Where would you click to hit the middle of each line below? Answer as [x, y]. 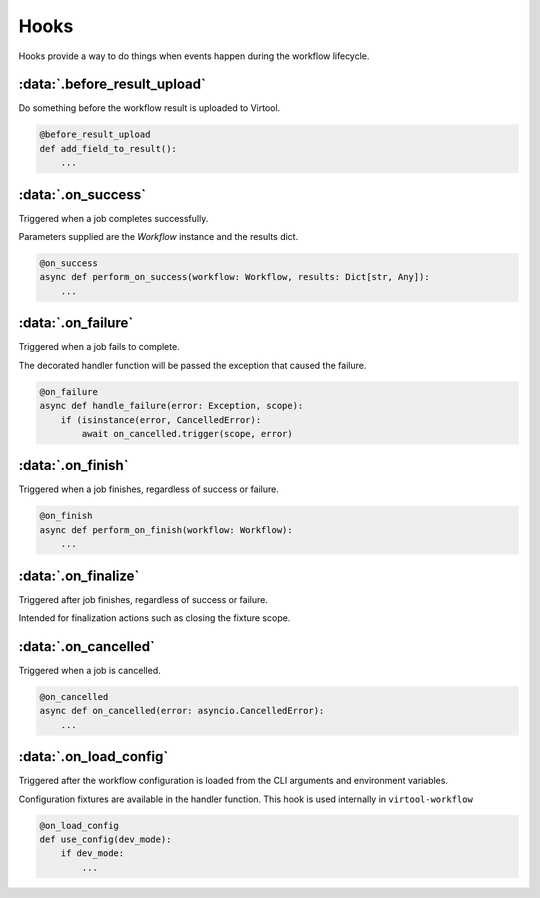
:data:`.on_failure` [76, 323]
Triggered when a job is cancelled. [89, 670]
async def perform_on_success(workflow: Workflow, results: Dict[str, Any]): [234, 277]
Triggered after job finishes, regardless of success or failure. [143, 599]
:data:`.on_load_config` [93, 756]
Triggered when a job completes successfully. [113, 218]
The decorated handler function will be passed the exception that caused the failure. [192, 365]
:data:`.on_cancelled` [86, 646]
